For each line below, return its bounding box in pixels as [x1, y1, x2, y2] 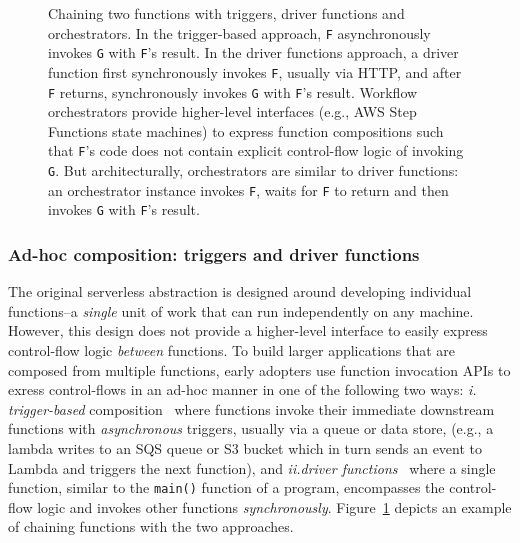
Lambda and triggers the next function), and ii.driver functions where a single [8, 457, 496, 478]
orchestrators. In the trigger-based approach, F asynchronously [48, 22, 431, 43]
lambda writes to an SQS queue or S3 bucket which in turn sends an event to [8, 438, 483, 458]
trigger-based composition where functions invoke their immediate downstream [8, 398, 495, 419]
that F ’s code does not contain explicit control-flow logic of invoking [48, 140, 464, 161]
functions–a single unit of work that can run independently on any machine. [8, 300, 474, 321]
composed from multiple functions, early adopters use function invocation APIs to [8, 359, 511, 380]
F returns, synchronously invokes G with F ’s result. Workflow [48, 81, 418, 102]
